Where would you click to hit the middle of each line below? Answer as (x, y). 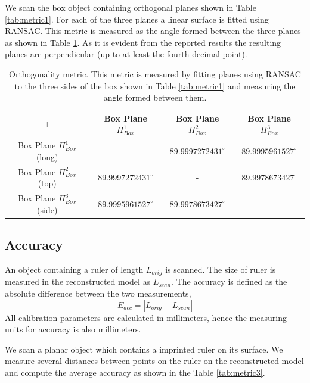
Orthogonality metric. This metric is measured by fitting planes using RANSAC (155, 74)
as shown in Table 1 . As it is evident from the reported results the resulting (143, 42)
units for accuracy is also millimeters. (73, 329)
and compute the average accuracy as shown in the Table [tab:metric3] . (135, 372)
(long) (47, 156)
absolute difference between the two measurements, (98, 293)
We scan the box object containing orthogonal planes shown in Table (131, 7)
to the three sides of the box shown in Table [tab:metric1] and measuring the (155, 85)
